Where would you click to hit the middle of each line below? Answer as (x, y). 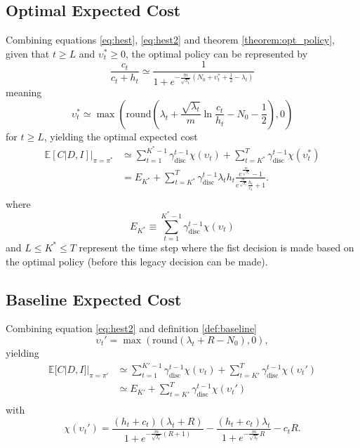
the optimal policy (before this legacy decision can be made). (137, 261)
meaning (24, 92)
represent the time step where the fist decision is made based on (216, 247)
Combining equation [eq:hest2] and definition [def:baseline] (132, 328)
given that (28, 53)
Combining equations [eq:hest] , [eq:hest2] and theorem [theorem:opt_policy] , (171, 40)
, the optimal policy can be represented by (216, 53)
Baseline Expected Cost (94, 299)
